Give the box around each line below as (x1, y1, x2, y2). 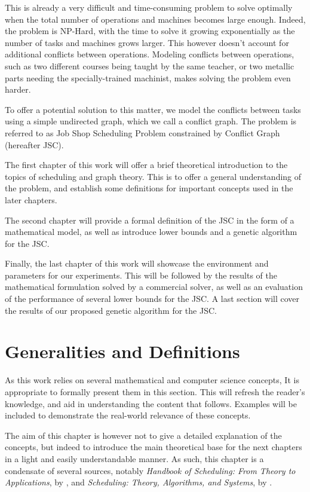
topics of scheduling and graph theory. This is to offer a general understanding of (5, 170, 302, 182)
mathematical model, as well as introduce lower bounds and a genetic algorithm (5, 225, 297, 238)
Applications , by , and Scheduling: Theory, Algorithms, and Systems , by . (5, 476, 272, 488)
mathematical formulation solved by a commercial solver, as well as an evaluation (5, 280, 303, 293)
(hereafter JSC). (5, 138, 64, 151)
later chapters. (5, 193, 57, 206)
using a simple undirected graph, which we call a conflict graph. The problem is (5, 115, 297, 127)
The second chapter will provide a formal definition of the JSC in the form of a (5, 213, 294, 226)
